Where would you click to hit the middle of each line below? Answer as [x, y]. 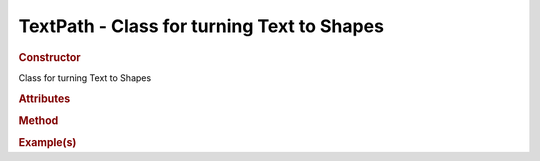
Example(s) [47, 143]
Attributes [44, 98]
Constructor [49, 57]
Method [38, 120]
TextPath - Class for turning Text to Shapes [201, 26]
